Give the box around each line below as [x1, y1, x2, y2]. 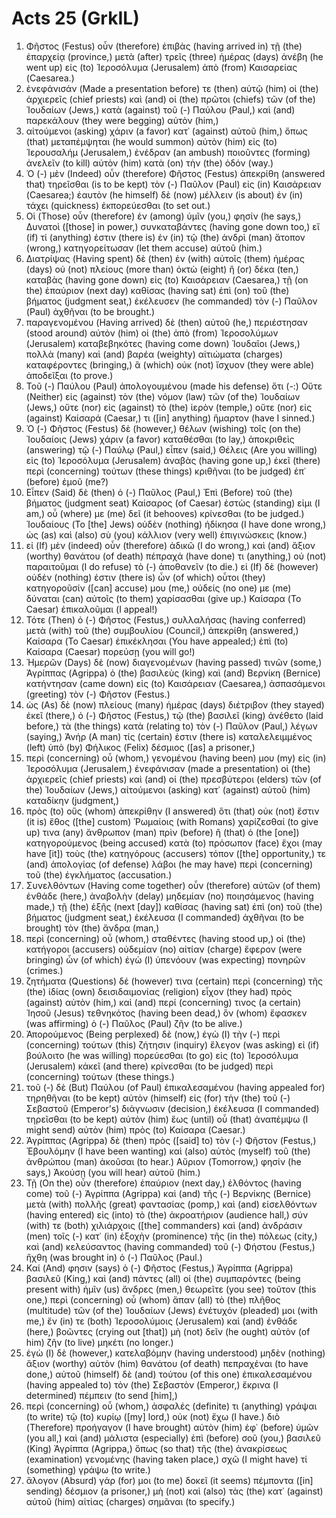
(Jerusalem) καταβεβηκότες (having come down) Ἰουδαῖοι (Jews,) [25, 337, 301, 349]
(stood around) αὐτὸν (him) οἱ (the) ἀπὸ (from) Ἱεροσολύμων [25, 327, 279, 339]
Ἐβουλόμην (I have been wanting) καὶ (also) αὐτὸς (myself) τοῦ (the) [25, 1145, 311, 1157]
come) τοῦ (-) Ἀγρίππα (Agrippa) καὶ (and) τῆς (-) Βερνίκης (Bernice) [25, 1187, 312, 1199]
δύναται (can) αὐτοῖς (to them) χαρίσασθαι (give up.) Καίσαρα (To [25, 592, 302, 604]
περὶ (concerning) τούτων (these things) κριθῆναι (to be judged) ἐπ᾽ [25, 465, 306, 477]
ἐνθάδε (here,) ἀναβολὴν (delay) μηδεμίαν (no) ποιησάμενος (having [25, 890, 314, 902]
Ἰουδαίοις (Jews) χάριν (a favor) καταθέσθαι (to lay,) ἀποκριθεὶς [25, 433, 295, 445]
